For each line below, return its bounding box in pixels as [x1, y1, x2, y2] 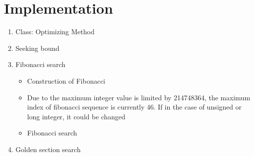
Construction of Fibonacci [27, 75, 105, 86]
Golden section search [15, 144, 81, 154]
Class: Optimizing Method [15, 26, 94, 37]
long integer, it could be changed [27, 111, 125, 121]
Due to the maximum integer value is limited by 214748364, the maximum [27, 92, 251, 102]
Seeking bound [15, 43, 60, 53]
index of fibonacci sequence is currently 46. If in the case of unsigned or [27, 102, 242, 112]
